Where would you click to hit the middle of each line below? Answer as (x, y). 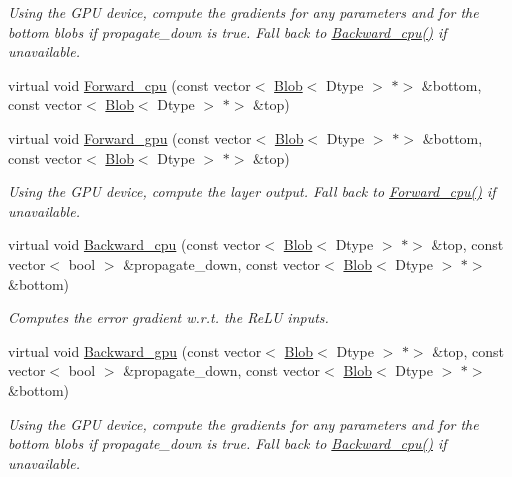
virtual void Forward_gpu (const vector (130, 137)
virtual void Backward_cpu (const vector (134, 244)
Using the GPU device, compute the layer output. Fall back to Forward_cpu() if (252, 191)
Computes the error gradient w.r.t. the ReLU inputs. (168, 317)
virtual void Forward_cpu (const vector (129, 84)
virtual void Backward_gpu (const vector (135, 350)
